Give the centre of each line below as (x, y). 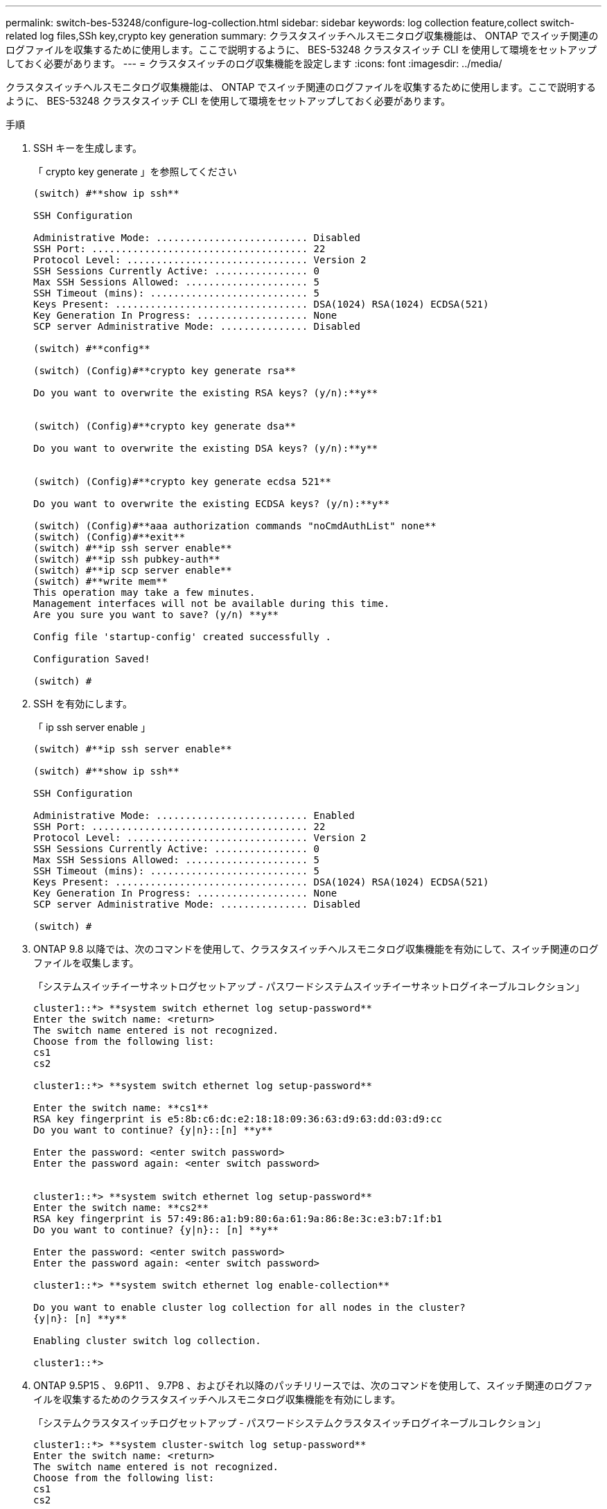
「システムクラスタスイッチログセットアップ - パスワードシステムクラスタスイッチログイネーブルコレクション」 (290, 1423)
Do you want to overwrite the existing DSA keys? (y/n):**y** (206, 448)
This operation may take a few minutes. (144, 592)
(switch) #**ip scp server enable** (133, 570)
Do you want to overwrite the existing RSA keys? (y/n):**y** (206, 393)
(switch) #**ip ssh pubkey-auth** (127, 559)
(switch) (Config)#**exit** (109, 537)
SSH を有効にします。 (83, 704)
